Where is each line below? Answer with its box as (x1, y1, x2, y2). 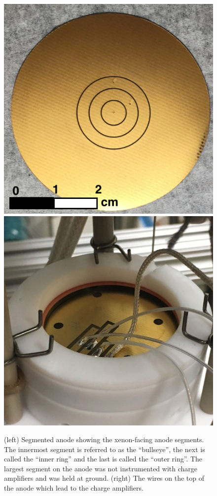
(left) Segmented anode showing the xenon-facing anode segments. (4, 434, 204, 444)
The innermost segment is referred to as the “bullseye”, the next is (4, 444, 205, 454)
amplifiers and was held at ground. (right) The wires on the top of (4, 473, 205, 483)
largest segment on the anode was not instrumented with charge (4, 463, 197, 473)
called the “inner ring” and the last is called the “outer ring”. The (4, 454, 203, 464)
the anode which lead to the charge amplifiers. (4, 482, 144, 493)
